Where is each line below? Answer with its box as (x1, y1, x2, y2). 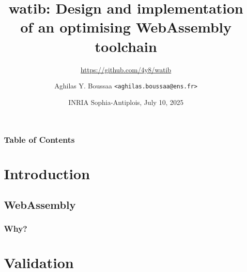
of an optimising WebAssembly (20, 17, 232, 37)
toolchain (94, 36, 157, 56)
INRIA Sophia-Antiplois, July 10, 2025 (68, 97, 184, 107)
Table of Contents (4, 134, 75, 146)
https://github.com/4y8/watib (80, 64, 171, 74)
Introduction (4, 164, 90, 184)
